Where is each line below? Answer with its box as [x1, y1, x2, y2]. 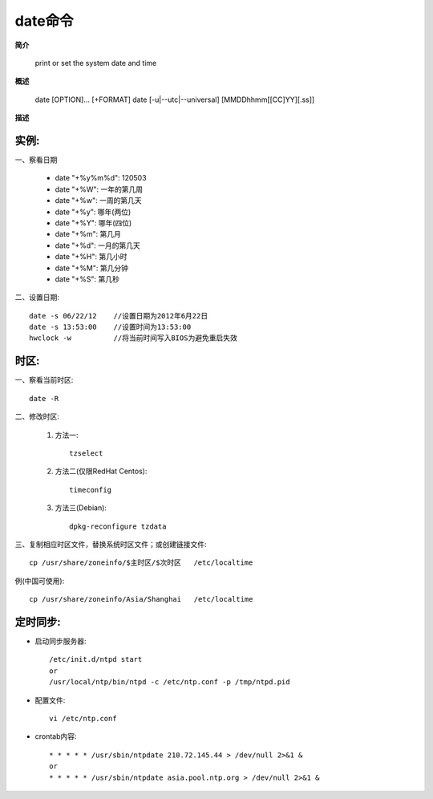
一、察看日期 [14, 155, 58, 164]
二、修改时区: [14, 412, 60, 421]
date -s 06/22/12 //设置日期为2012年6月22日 [29, 311, 208, 320]
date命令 [14, 12, 74, 30]
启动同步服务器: [34, 636, 87, 646]
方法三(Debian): [55, 503, 107, 513]
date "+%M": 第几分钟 [55, 263, 128, 273]
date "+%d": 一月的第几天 [55, 241, 140, 250]
